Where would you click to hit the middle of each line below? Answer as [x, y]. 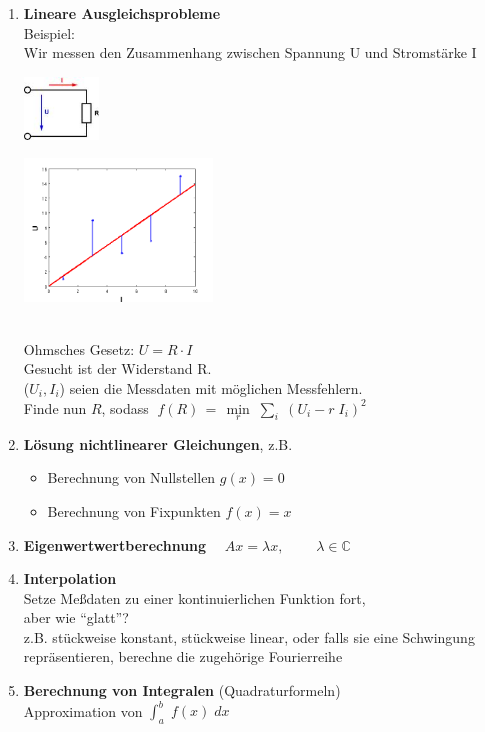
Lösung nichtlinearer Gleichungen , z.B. [158, 443]
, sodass [125, 407]
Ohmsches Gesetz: [79, 348]
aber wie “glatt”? [76, 617]
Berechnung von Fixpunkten [134, 510]
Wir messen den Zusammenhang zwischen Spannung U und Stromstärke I [250, 52]
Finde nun [55, 407]
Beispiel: [49, 32]
